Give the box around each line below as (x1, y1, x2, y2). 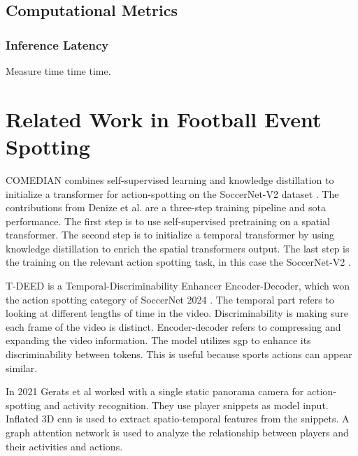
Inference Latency (6, 36, 109, 53)
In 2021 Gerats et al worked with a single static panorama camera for (6, 384, 304, 399)
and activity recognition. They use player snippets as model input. (43, 397, 329, 412)
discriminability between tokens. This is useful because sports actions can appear (6, 347, 352, 362)
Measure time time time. (6, 64, 111, 78)
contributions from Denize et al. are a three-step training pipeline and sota (6, 200, 326, 215)
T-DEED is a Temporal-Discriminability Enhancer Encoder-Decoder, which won (6, 278, 350, 293)
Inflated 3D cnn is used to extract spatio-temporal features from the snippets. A (6, 411, 350, 426)
